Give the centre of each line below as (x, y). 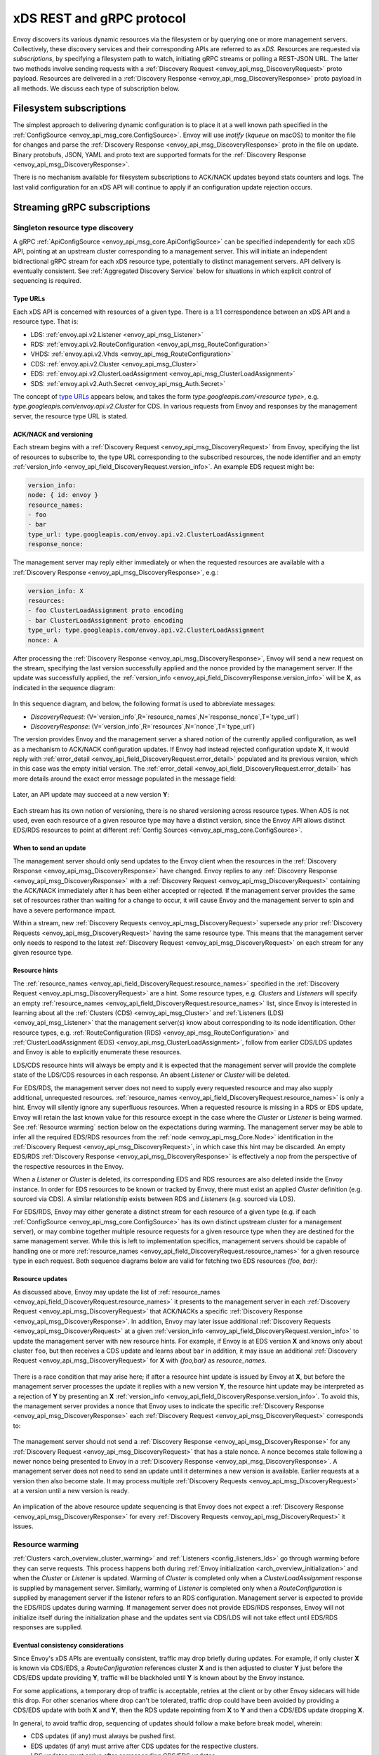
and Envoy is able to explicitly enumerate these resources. (97, 1052)
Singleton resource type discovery (73, 227)
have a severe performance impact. (64, 910)
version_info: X (56, 591)
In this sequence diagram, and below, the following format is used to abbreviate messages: (145, 704)
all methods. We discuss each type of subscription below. (97, 88)
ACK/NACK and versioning (53, 434)
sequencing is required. (47, 281)
